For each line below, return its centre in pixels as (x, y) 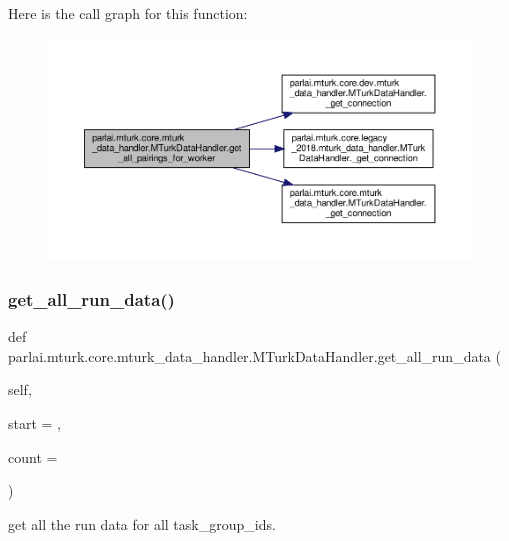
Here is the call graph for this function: (128, 13)
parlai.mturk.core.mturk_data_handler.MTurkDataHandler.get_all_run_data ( (254, 355)
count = (33, 456)
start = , (35, 422)
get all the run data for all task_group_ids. (142, 523)
